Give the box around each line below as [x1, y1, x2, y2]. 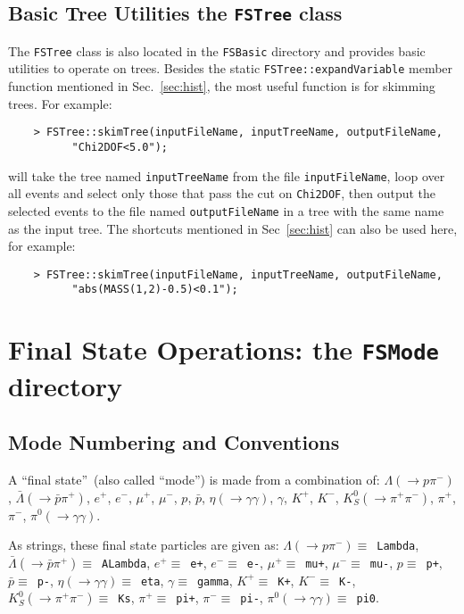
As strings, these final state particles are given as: [8, 535, 279, 554]
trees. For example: [8, 94, 112, 112]
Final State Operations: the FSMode [8, 331, 439, 368]
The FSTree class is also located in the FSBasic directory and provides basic [8, 41, 426, 60]
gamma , [196, 570, 233, 589]
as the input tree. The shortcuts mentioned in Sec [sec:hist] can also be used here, [8, 219, 458, 237]
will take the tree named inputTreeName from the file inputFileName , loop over [8, 166, 445, 185]
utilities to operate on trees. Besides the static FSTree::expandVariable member [8, 59, 453, 78]
